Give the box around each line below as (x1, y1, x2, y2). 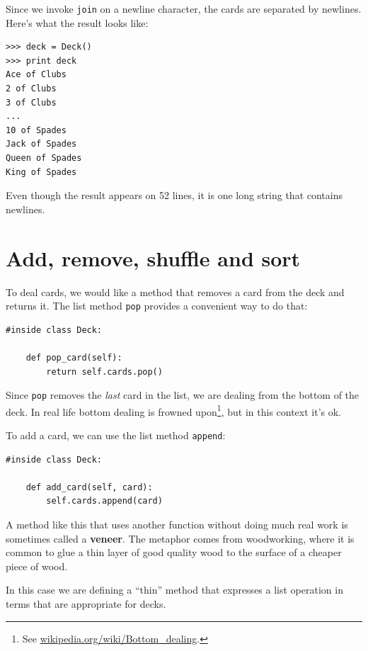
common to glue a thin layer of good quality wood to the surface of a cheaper (6, 545, 342, 560)
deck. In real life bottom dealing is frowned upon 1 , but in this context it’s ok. (6, 402, 342, 419)
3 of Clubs (6, 97, 57, 108)
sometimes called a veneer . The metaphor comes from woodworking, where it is (6, 531, 355, 545)
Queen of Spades (6, 153, 82, 163)
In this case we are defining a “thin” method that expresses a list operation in (6, 582, 343, 597)
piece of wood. (6, 558, 68, 573)
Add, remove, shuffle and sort (6, 243, 301, 272)
